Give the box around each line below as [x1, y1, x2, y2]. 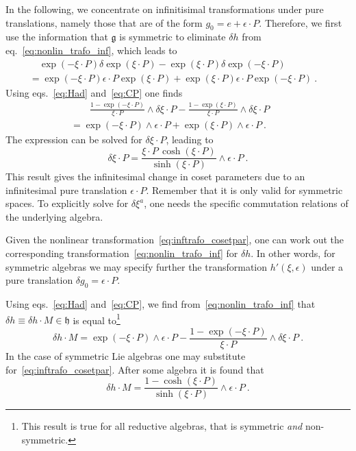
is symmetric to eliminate [119, 29, 226, 44]
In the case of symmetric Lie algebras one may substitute [5, 348, 246, 363]
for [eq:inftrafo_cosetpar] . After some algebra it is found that [5, 362, 264, 376]
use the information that [5, 29, 108, 44]
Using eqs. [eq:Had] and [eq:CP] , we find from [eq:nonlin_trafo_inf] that [5, 297, 316, 311]
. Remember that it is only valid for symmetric [146, 182, 343, 197]
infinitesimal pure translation [5, 182, 127, 197]
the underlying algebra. [5, 209, 103, 223]
